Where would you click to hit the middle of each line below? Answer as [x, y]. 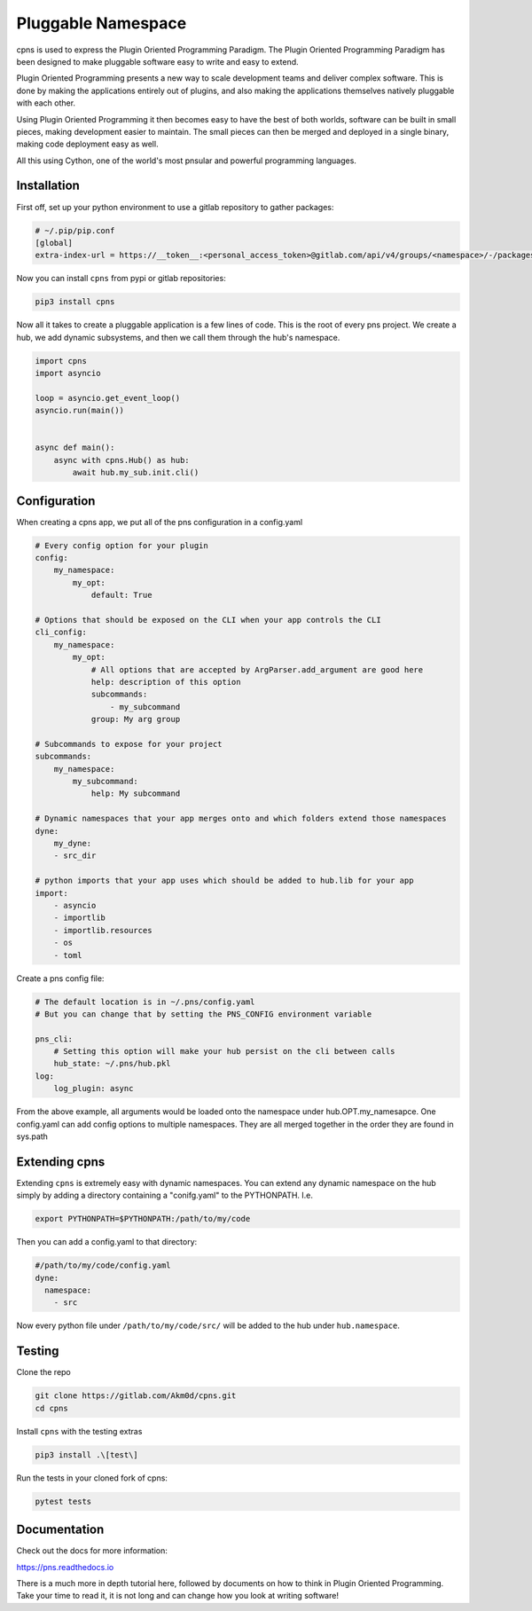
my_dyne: [73, 844]
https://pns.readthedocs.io [65, 1567]
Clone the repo [43, 1372]
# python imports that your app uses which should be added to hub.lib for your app [224, 881]
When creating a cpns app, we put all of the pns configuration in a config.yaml [160, 522]
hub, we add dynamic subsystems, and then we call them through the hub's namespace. [178, 337]
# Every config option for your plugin [121, 545]
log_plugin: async [94, 1088]
